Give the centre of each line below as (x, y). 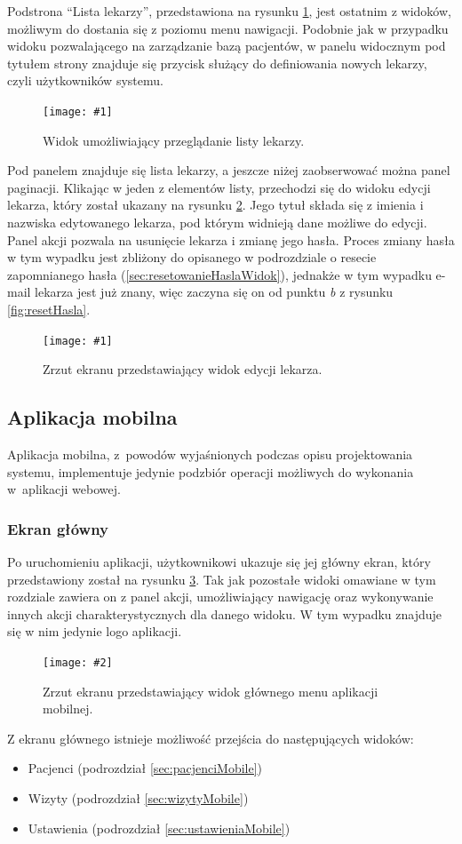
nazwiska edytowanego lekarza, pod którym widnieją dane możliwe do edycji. (217, 222)
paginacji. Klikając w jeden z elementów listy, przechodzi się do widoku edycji (219, 187)
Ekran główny (58, 528)
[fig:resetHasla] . (49, 309)
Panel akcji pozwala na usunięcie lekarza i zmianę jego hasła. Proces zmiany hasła (231, 239)
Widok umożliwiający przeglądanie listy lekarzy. (174, 140)
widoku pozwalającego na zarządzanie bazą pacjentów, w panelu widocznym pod (227, 46)
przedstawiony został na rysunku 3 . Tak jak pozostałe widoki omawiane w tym (222, 579)
